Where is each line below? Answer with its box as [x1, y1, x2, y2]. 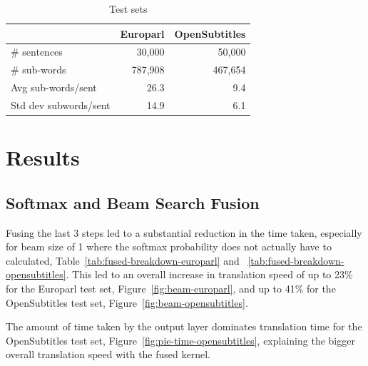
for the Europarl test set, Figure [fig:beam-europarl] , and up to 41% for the [6, 281, 336, 296]
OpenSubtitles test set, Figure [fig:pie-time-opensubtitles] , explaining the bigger [6, 332, 355, 347]
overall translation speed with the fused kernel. [6, 347, 210, 362]
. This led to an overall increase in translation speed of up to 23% [66, 267, 353, 282]
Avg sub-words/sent [11, 80, 97, 95]
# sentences [11, 44, 63, 59]
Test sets [108, 1, 148, 16]
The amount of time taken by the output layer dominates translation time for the [6, 319, 362, 334]
